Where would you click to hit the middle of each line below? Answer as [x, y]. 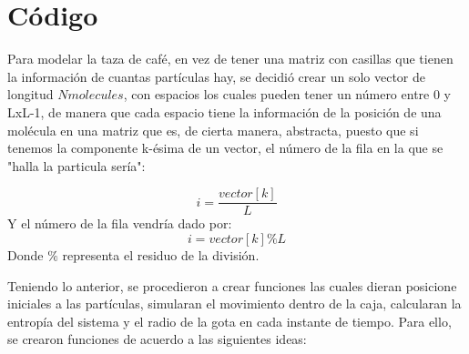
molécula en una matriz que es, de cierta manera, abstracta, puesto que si [213, 130]
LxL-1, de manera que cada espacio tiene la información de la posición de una [224, 111]
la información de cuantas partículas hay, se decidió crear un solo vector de [216, 76]
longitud [31, 94]
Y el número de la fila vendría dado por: [120, 223]
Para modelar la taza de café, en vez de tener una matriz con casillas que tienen [230, 59]
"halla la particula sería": [76, 165]
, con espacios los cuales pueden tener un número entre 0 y [287, 94]
